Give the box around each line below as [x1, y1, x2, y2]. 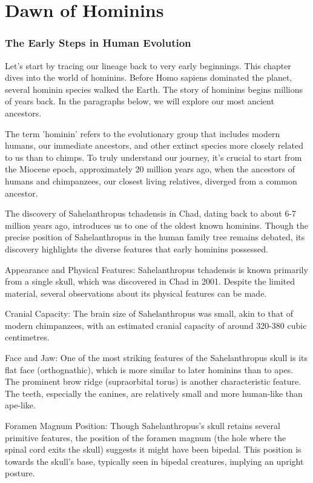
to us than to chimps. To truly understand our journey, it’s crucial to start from [5, 150, 302, 163]
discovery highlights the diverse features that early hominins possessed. [5, 242, 268, 255]
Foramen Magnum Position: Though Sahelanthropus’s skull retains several [5, 419, 280, 432]
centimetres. [5, 331, 50, 343]
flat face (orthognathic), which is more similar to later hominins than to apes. [5, 363, 294, 376]
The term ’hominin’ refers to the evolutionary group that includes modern [5, 127, 280, 140]
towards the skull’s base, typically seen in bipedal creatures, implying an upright [5, 454, 304, 467]
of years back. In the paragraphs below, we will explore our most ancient [5, 95, 274, 107]
